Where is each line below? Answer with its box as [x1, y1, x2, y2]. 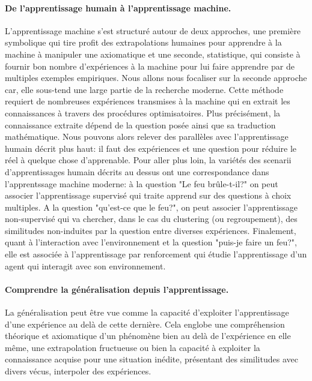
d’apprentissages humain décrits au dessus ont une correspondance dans [5, 165, 269, 178]
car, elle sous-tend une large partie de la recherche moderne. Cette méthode [5, 83, 284, 95]
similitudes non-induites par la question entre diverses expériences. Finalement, [5, 224, 296, 236]
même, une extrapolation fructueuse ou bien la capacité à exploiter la [5, 341, 260, 353]
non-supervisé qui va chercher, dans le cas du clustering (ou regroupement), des [5, 212, 298, 225]
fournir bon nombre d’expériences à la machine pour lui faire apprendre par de [5, 59, 295, 72]
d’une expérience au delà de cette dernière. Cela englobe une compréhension [5, 317, 285, 330]
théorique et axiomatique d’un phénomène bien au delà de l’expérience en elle [5, 329, 291, 342]
